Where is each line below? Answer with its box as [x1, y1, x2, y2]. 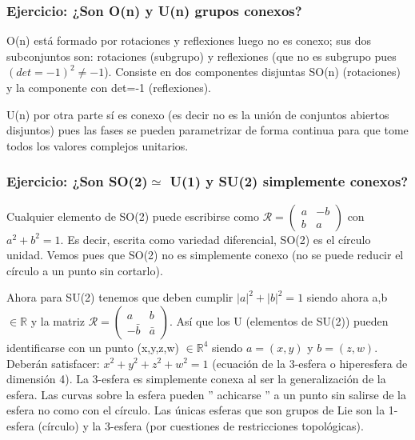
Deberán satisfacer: [6, 354, 100, 371]
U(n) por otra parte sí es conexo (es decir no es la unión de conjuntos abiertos [6, 106, 389, 122]
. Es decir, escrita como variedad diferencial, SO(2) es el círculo [60, 230, 371, 247]
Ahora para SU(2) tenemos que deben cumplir [6, 289, 233, 306]
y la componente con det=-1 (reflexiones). [6, 79, 211, 95]
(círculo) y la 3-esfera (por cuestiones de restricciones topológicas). [38, 417, 364, 434]
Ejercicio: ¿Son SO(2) [6, 171, 148, 191]
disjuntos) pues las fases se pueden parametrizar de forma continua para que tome [6, 122, 409, 138]
